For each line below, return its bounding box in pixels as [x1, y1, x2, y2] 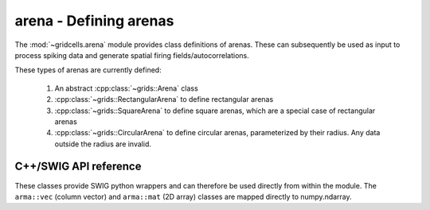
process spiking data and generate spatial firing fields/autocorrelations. [14, 50, 250, 60]
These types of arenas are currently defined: [14, 65, 162, 75]
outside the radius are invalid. [54, 139, 151, 149]
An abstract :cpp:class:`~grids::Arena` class [54, 84, 198, 93]
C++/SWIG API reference [14, 160, 142, 173]
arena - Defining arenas [14, 12, 174, 29]
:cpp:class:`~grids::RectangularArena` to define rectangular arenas [54, 95, 274, 104]
